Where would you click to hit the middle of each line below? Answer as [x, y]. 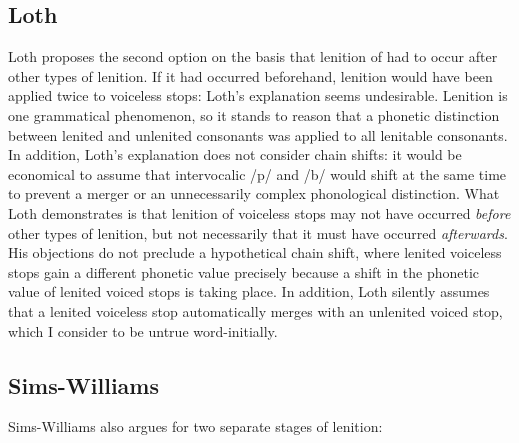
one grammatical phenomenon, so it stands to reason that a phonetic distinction [254, 114]
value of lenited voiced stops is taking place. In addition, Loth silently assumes [249, 291]
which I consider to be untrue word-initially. [143, 330]
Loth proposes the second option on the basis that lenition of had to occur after [253, 56]
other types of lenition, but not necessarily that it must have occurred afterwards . [258, 232]
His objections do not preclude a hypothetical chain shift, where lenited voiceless [255, 252]
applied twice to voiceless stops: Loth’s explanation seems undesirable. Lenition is [258, 95]
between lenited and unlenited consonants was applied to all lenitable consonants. [258, 134]
